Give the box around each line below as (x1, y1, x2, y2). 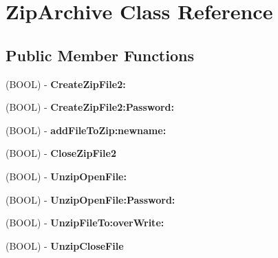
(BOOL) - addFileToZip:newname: (6, 122, 167, 137)
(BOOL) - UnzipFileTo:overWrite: (6, 215, 164, 230)
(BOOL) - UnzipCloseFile (6, 238, 124, 252)
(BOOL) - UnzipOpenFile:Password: (6, 192, 175, 206)
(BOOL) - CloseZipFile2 (6, 146, 116, 160)
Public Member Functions (6, 44, 194, 65)
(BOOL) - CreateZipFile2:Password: (6, 100, 175, 114)
